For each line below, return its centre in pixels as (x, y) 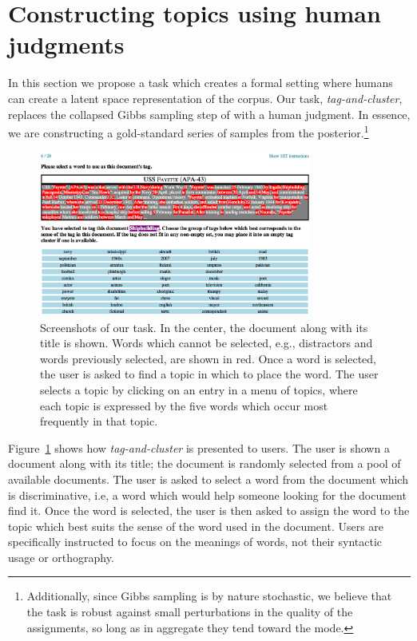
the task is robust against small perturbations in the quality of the (190, 612)
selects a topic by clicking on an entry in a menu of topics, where (199, 389)
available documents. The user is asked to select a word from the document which (208, 479)
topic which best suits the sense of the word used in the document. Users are (196, 526)
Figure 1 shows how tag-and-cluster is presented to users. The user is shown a (199, 447)
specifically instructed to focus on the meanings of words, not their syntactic (195, 542)
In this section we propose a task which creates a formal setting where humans (201, 83)
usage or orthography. (61, 557)
